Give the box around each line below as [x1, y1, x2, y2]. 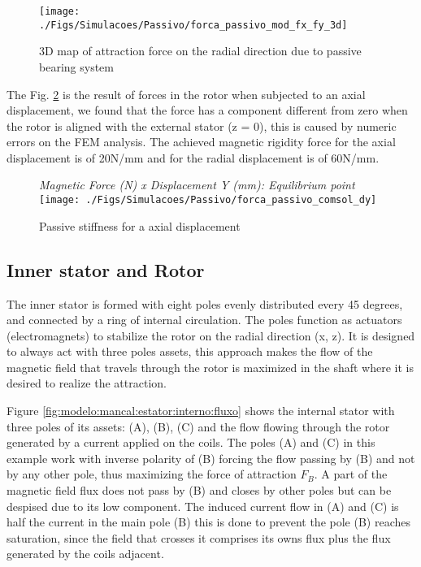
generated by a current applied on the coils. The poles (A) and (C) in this [7, 434, 375, 451]
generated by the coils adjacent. [7, 545, 164, 562]
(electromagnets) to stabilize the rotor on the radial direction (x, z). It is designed [7, 327, 415, 344]
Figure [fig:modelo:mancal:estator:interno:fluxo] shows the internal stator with [7, 402, 395, 419]
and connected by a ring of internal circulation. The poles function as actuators [7, 311, 402, 328]
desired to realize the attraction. [7, 374, 167, 392]
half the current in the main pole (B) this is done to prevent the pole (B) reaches [7, 513, 410, 530]
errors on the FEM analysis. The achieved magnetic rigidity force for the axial [7, 133, 396, 150]
